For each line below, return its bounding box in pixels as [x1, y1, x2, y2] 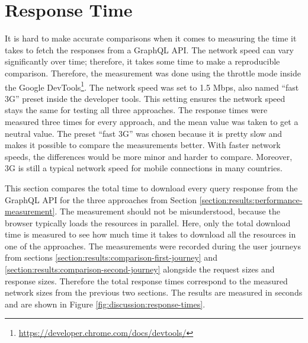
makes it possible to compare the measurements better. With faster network [5, 139, 281, 151]
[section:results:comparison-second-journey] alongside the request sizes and [5, 263, 275, 275]
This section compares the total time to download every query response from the [5, 181, 298, 194]
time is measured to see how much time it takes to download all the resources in [5, 228, 296, 241]
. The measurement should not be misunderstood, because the [54, 205, 280, 217]
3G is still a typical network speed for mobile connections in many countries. [5, 162, 283, 174]
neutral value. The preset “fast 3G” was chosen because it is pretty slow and [5, 127, 283, 139]
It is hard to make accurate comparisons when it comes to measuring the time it [5, 32, 297, 44]
